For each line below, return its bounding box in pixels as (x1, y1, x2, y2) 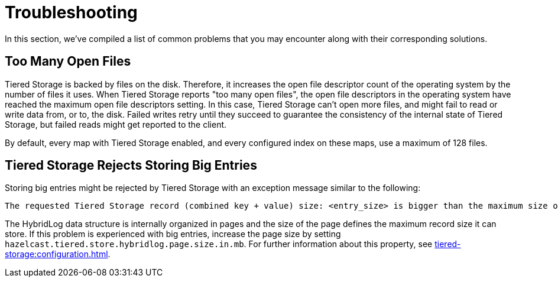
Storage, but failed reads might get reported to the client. (5, 119, 227, 129)
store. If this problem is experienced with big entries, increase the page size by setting (5, 229, 341, 239)
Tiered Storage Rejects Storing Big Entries (5, 158, 257, 173)
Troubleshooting (5, 2, 138, 22)
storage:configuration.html (5, 249, 108, 260)
